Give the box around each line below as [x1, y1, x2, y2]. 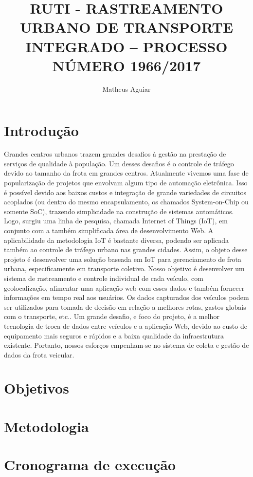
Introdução [4, 120, 79, 140]
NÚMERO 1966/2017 [52, 55, 201, 75]
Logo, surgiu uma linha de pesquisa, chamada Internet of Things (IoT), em [4, 216, 228, 226]
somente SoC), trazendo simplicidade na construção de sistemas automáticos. [4, 206, 234, 216]
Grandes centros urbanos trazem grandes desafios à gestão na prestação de [4, 149, 226, 159]
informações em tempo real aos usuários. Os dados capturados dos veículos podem [4, 292, 249, 302]
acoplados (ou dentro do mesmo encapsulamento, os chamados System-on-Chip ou [4, 197, 249, 207]
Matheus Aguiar [102, 83, 151, 94]
